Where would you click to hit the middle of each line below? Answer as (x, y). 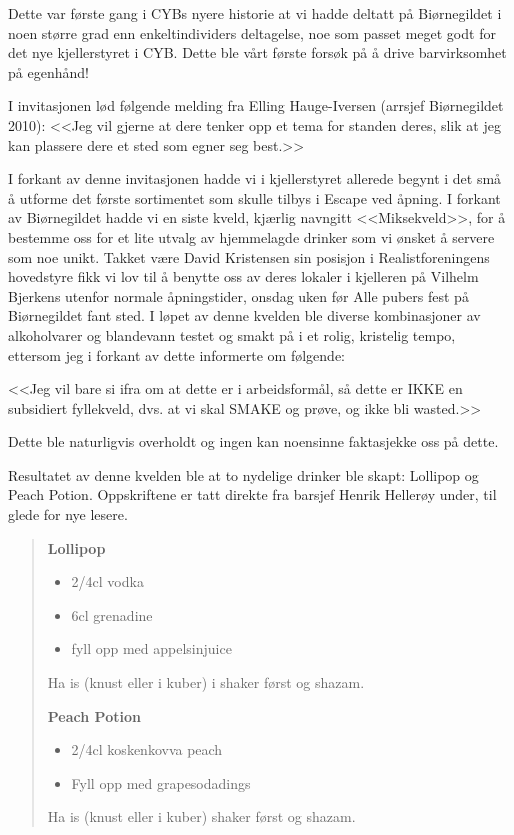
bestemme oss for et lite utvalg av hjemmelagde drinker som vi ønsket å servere (251, 236)
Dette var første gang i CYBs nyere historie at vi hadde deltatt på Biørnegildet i (255, 13)
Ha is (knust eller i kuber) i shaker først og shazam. (206, 682)
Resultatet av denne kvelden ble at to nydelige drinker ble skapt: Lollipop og (243, 474)
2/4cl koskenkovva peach (147, 749)
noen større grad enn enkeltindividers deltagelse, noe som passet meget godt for (252, 32)
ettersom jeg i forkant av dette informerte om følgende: (176, 354)
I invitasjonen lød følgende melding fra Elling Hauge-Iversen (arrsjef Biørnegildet (256, 105)
